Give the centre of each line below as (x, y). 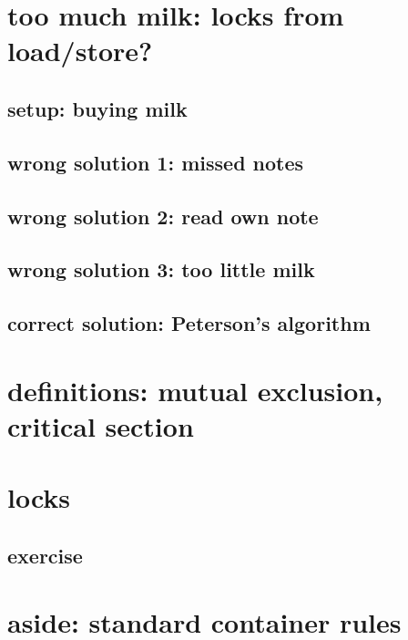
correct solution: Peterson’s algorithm (189, 323)
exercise (45, 555)
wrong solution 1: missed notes (156, 162)
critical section (101, 425)
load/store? (80, 51)
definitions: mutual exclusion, (195, 390)
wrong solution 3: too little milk (161, 269)
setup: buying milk (97, 108)
